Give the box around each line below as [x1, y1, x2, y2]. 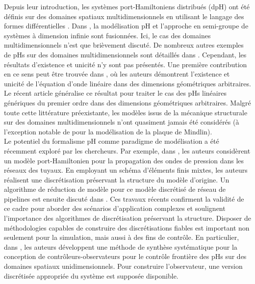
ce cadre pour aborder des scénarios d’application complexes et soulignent [4, 203, 226, 213]
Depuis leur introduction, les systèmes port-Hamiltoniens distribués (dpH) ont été [4, 1, 250, 11]
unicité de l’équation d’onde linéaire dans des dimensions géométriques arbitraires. [4, 78, 251, 88]
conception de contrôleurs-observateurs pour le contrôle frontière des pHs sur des [4, 251, 247, 261]
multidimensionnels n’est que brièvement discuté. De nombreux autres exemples [4, 40, 244, 50]
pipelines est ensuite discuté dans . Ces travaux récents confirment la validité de [4, 193, 244, 204]
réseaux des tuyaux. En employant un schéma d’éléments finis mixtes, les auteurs [4, 165, 248, 175]
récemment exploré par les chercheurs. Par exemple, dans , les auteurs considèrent [4, 145, 251, 155]
